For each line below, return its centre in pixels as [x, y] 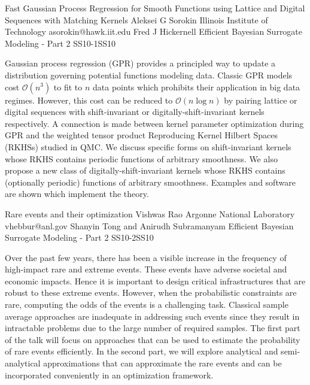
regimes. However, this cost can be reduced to [89, 100]
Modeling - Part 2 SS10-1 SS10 [60, 43]
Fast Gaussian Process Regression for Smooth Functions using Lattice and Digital [155, 8]
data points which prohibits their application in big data [197, 87]
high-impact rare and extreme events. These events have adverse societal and [146, 269]
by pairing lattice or [261, 100]
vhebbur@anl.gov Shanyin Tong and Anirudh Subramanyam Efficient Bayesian [149, 225]
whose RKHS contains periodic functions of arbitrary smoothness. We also [141, 158]
